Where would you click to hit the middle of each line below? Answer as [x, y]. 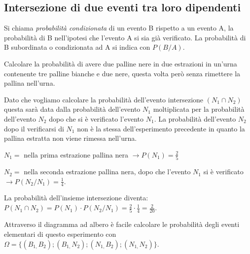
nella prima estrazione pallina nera [76, 154]
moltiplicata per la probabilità [199, 109]
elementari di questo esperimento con [60, 234]
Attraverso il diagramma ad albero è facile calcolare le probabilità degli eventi [122, 224]
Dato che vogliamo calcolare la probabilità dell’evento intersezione [104, 99]
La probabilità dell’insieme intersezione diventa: [76, 198]
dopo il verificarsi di [34, 128]
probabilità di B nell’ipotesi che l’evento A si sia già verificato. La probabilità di [125, 37]
